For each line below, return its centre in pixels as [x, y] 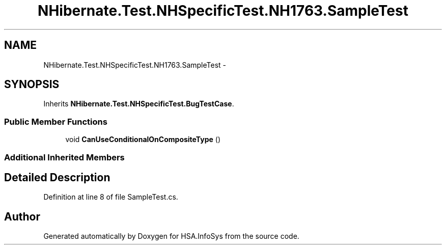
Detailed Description [57, 177]
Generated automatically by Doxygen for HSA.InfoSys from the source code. [171, 236]
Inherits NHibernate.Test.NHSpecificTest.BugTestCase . [139, 104]
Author [22, 216]
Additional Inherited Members [64, 157]
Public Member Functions [56, 121]
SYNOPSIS [32, 85]
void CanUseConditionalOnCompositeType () [143, 140]
